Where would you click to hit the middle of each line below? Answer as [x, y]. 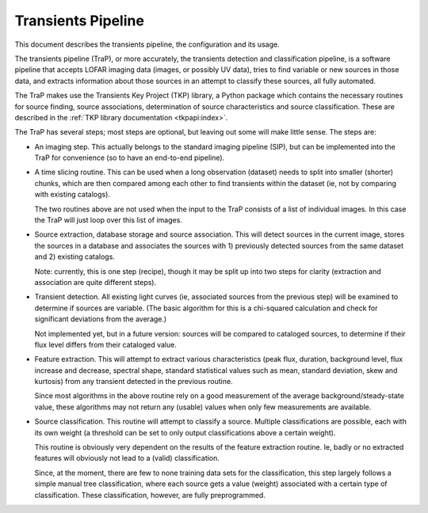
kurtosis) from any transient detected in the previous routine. [134, 382]
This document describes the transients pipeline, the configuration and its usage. [147, 44]
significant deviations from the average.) [101, 319]
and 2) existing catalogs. [75, 256]
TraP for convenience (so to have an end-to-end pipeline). [130, 158]
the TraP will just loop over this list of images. [108, 220]
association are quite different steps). [96, 282]
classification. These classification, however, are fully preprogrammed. [150, 495]
